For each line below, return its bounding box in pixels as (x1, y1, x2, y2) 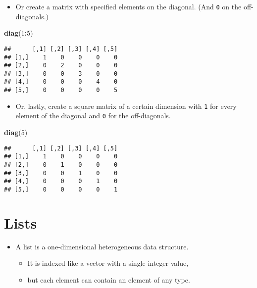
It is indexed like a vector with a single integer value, (27, 258, 189, 268)
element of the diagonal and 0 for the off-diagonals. (15, 110, 171, 121)
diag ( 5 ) (4, 127, 28, 138)
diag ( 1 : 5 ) (4, 28, 33, 38)
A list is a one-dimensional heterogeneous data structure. (15, 241, 189, 251)
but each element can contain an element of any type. (27, 274, 190, 285)
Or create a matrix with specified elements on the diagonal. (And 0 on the (15, 1, 242, 11)
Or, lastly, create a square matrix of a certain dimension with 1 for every (15, 100, 237, 111)
